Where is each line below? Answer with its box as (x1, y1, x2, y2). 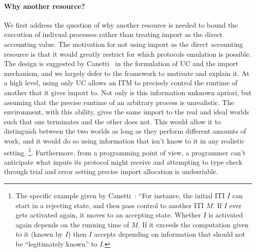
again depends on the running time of (15, 219, 129, 229)
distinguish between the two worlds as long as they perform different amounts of (4, 126, 246, 136)
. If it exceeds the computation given (138, 219, 249, 229)
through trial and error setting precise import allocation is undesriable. (4, 166, 218, 177)
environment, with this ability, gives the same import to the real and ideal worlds (4, 107, 250, 117)
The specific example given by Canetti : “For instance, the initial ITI (15, 190, 225, 200)
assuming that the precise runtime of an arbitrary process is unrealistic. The (4, 97, 234, 107)
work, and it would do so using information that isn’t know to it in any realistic (4, 135, 245, 145)
